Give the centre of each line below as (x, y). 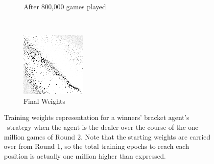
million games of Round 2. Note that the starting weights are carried (107, 136)
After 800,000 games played (65, 6)
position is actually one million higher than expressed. (85, 155)
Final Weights (45, 101)
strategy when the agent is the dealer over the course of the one (103, 127)
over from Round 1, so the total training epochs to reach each (97, 146)
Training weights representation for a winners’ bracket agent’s (97, 117)
